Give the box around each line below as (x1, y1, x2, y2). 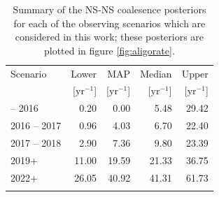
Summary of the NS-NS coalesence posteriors (13, 2, 206, 16)
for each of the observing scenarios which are (13, 15, 206, 30)
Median (140, 66, 172, 80)
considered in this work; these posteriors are (15, 29, 204, 44)
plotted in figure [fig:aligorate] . (44, 43, 175, 57)
